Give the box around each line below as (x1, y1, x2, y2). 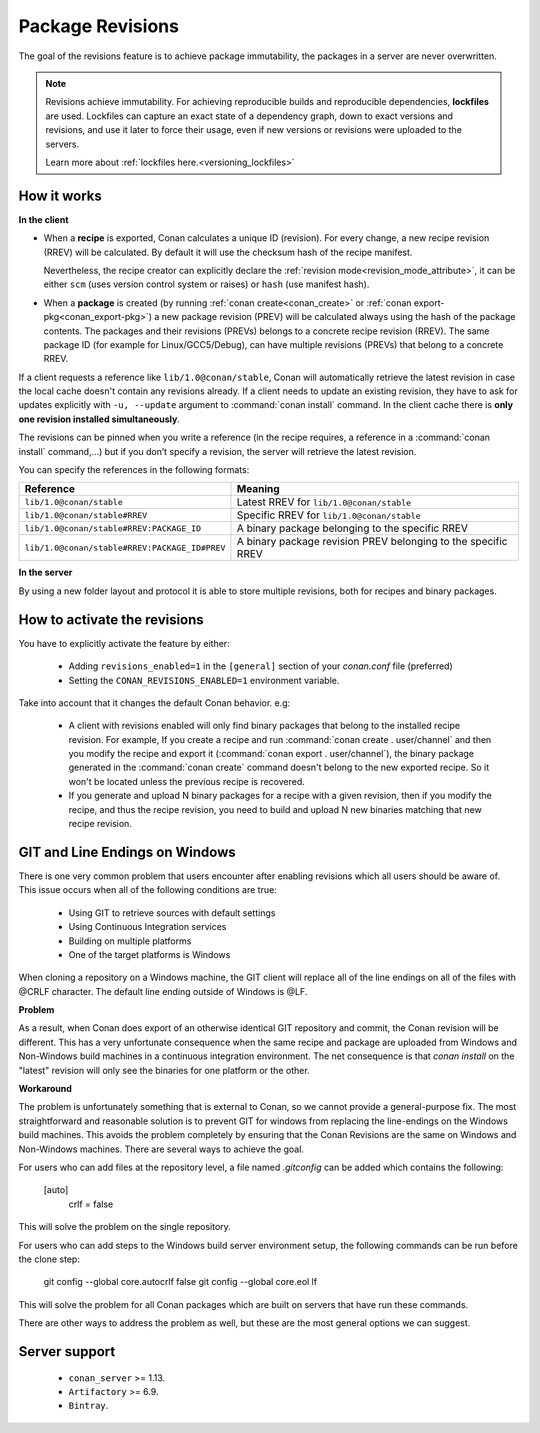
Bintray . (68, 1400, 109, 1412)
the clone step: (18, 1253, 80, 1265)
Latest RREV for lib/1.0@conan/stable (236, 495, 412, 509)
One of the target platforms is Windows (68, 948, 231, 960)
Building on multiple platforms (68, 935, 192, 947)
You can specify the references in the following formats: (18, 464, 250, 476)
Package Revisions (18, 15, 180, 37)
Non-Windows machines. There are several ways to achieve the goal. (18, 1143, 305, 1155)
